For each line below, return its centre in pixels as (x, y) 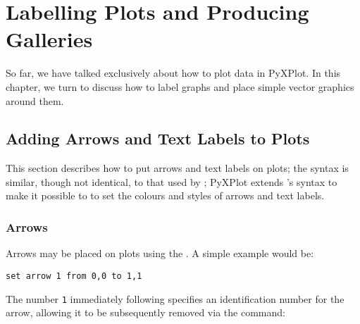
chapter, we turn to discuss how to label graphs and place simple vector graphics (180, 86)
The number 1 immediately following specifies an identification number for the (175, 298)
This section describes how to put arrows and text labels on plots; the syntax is (177, 168)
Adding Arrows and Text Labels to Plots (158, 138)
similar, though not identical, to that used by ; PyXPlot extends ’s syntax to (172, 181)
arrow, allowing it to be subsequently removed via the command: (145, 312)
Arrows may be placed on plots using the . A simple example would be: (160, 253)
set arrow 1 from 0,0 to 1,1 (74, 276)
